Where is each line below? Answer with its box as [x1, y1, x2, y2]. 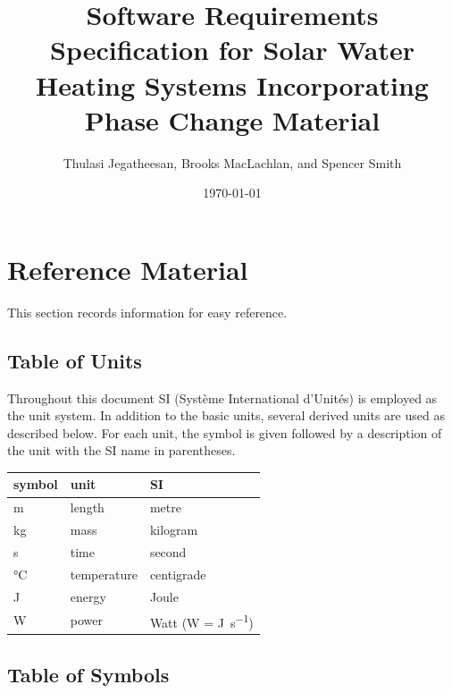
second [149, 543, 187, 562]
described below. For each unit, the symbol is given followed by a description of [7, 423, 442, 442]
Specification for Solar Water [50, 31, 414, 68]
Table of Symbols [7, 660, 170, 688]
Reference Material [7, 250, 248, 287]
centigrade [149, 564, 206, 583]
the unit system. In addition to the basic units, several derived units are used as [7, 406, 445, 425]
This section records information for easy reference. [7, 302, 288, 321]
